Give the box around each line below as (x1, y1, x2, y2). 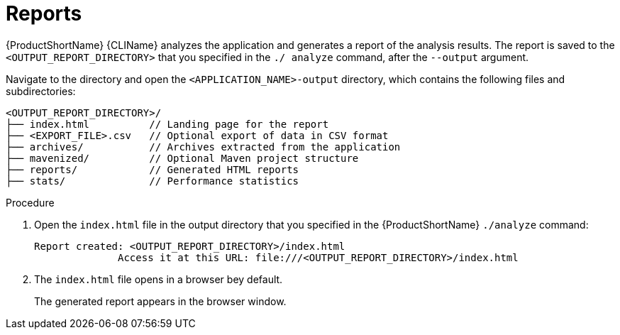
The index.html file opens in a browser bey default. (34, 273, 283, 285)
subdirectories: (6, 84, 76, 97)
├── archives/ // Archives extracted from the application (6, 141, 401, 153)
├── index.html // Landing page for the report (6, 118, 329, 130)
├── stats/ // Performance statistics (6, 175, 299, 187)
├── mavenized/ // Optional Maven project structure (6, 152, 359, 164)
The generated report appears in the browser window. (34, 295, 287, 307)
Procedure (6, 196, 55, 209)
